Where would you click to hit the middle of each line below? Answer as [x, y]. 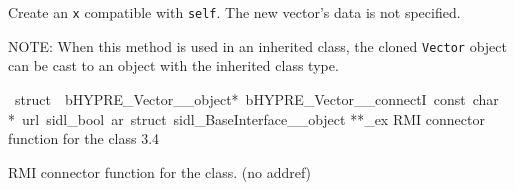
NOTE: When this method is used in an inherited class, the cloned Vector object [257, 45]
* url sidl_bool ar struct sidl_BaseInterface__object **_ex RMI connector [246, 118]
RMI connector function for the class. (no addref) [160, 171]
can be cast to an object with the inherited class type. [173, 65]
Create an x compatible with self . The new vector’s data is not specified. [234, 12]
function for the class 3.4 [84, 138]
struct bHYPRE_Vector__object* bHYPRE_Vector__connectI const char [256, 98]
